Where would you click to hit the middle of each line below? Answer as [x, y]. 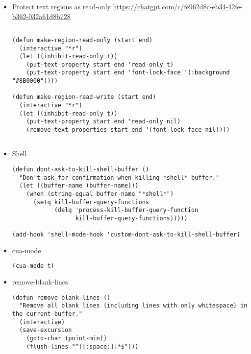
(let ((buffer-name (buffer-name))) [79, 186]
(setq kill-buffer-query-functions [91, 202]
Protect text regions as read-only [61, 6]
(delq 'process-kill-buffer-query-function [126, 210]
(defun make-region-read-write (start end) [84, 97]
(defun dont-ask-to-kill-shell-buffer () [80, 169]
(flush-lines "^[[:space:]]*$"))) [82, 346]
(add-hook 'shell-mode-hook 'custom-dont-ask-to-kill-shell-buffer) [126, 235]
